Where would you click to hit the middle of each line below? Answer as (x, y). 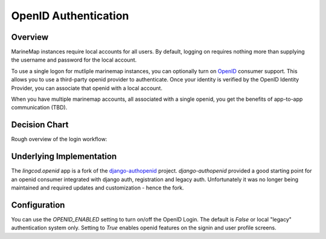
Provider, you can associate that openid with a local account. (87, 88)
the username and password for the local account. (74, 60)
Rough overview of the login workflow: (59, 139)
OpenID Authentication (70, 16)
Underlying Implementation (64, 157)
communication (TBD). (39, 107)
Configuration (38, 205)
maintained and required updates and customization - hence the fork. (97, 188)
